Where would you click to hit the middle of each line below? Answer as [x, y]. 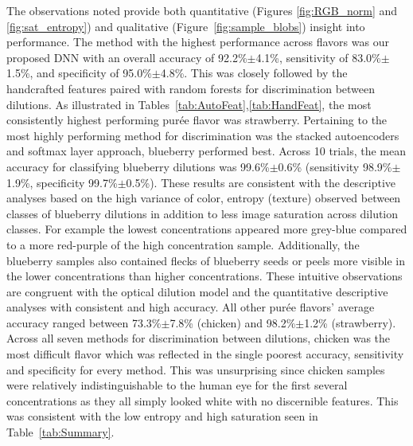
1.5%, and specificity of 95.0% [79, 73]
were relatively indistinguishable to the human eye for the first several [177, 385]
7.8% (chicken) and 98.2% [233, 322]
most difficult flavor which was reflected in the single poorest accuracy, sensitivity [205, 354]
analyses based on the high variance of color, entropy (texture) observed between [204, 198]
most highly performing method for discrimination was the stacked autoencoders [203, 135]
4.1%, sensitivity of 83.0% [318, 57]
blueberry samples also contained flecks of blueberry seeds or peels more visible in [206, 260]
